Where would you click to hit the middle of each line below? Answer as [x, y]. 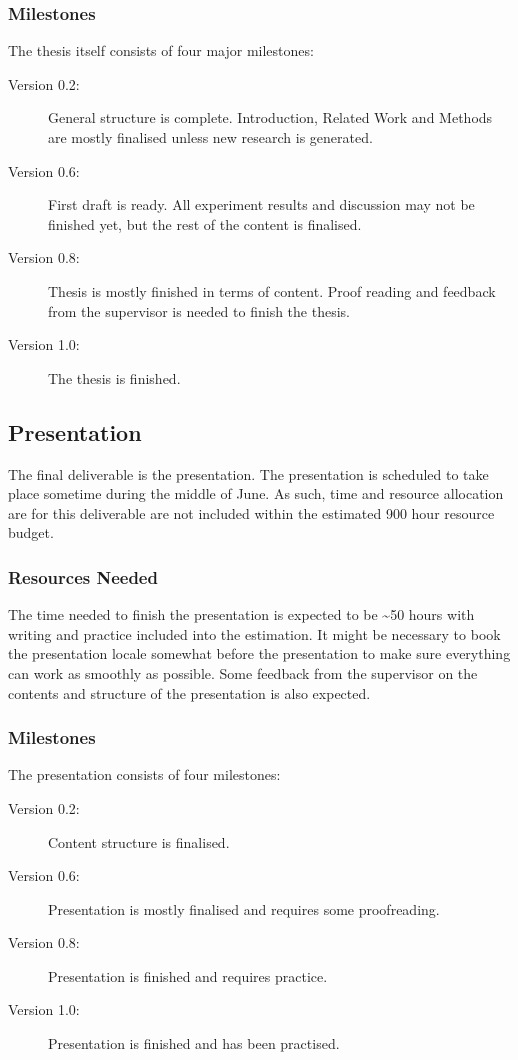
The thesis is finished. [114, 377]
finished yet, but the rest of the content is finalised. [205, 223]
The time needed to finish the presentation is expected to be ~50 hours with [241, 614]
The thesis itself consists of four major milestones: [161, 50]
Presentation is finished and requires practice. [188, 975]
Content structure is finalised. [139, 841]
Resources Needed [83, 576]
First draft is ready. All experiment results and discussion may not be [261, 204]
